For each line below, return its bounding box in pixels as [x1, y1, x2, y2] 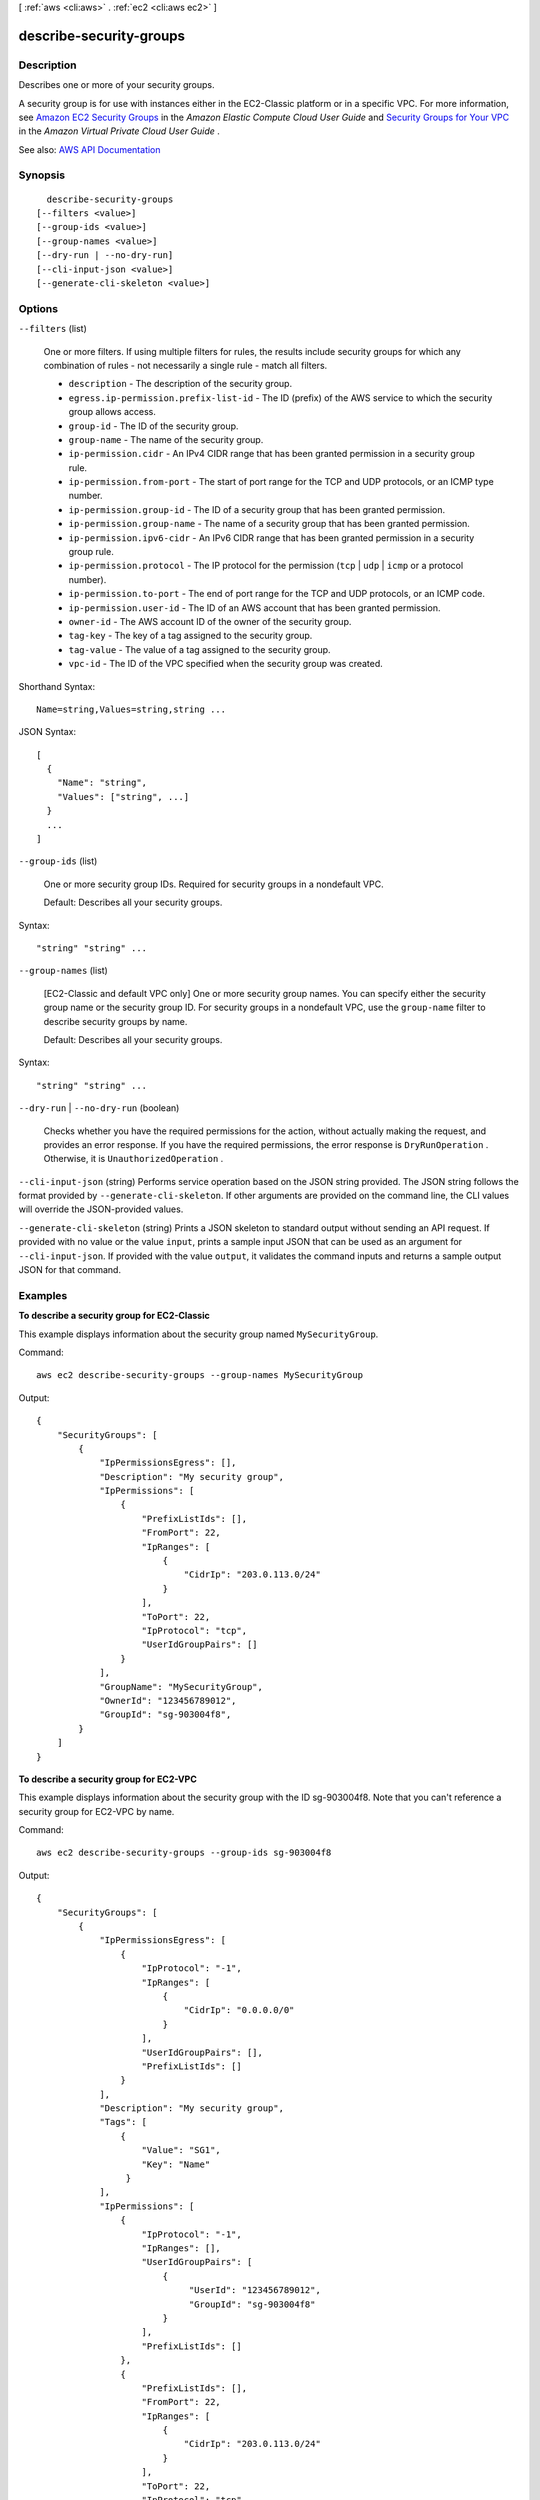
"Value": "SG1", [141, 2145, 222, 2156]
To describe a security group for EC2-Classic [18, 1310, 210, 1322]
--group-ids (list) [18, 855, 98, 867]
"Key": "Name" [141, 2158, 211, 2170]
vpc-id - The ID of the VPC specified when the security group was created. [68, 658, 384, 670]
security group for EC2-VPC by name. [18, 1805, 175, 1817]
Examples [18, 1288, 68, 1302]
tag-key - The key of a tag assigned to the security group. [68, 630, 313, 642]
